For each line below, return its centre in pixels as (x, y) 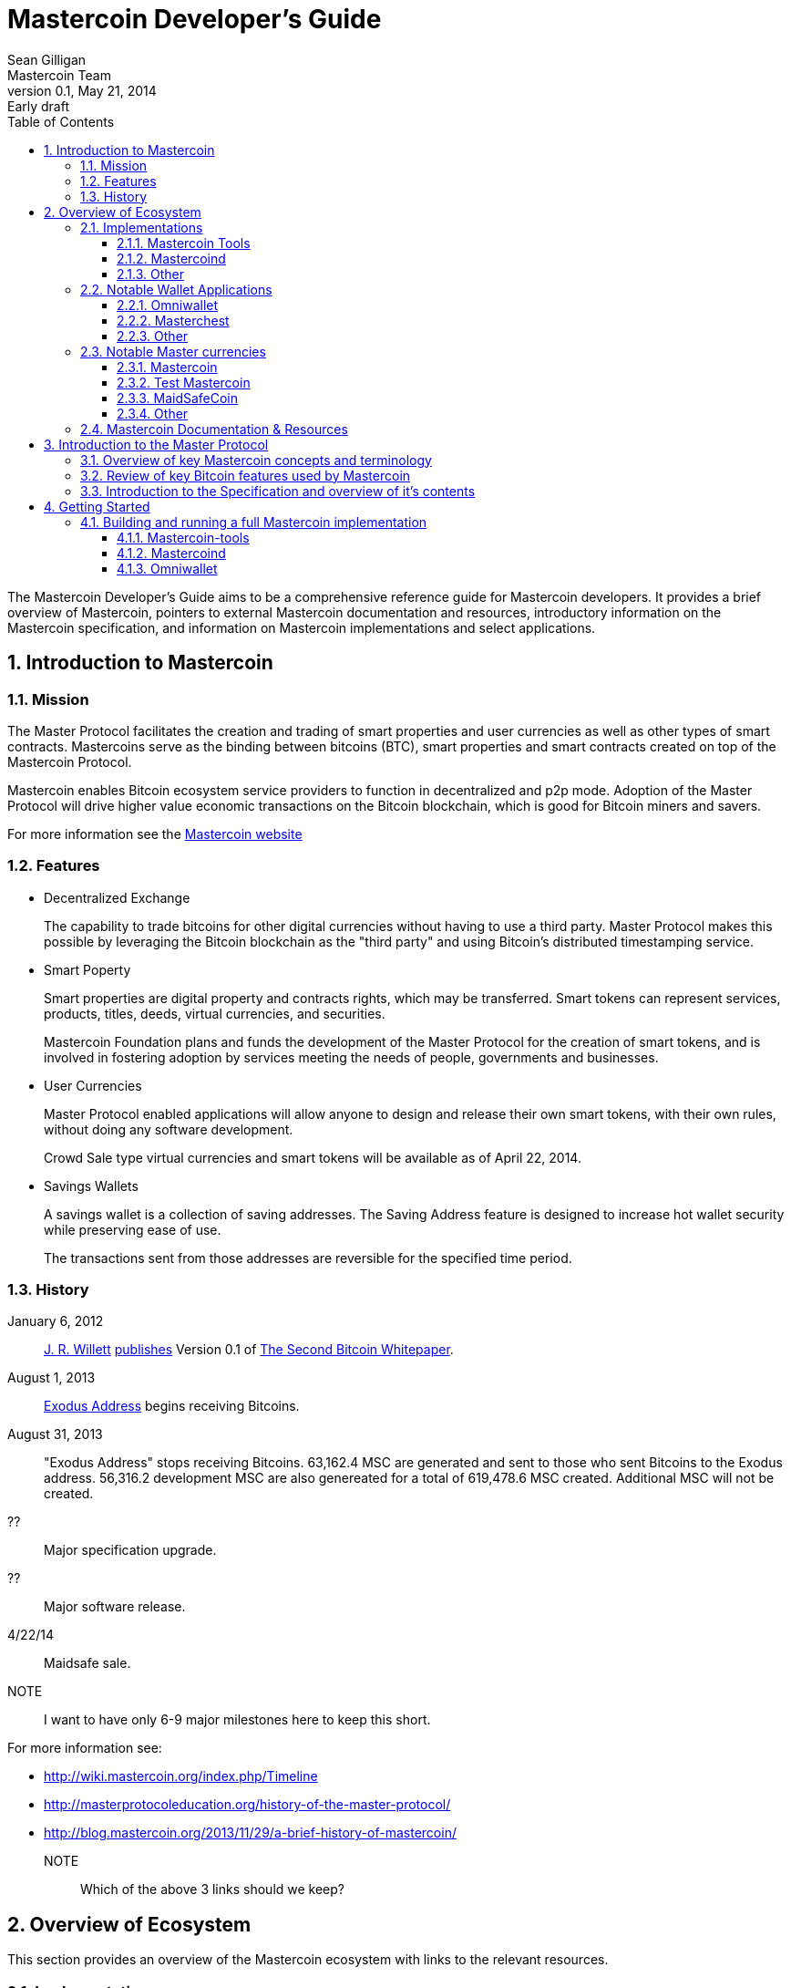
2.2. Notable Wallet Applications (176, 289)
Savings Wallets (91, 1186)
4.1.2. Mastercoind (171, 553)
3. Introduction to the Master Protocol (156, 444)
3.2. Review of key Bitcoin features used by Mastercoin (246, 475)
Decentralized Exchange (117, 897)
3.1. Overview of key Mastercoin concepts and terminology (256, 460)
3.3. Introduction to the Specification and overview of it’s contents (278, 491)
